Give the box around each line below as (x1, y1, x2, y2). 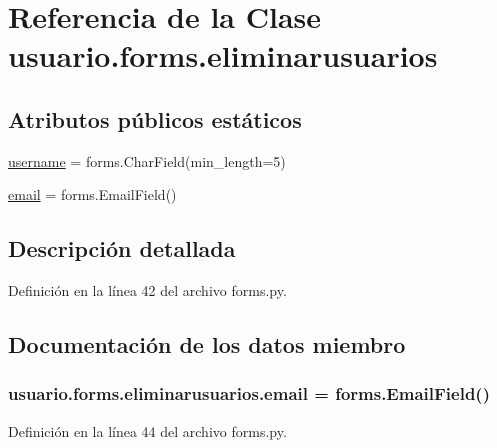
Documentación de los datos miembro (8, 329, 406, 360)
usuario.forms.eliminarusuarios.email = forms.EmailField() (8, 381, 490, 406)
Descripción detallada (8, 233, 236, 264)
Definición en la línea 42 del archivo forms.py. (8, 280, 287, 301)
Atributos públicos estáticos (8, 103, 302, 134)
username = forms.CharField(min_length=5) (8, 150, 286, 171)
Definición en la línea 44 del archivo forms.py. (8, 420, 287, 441)
